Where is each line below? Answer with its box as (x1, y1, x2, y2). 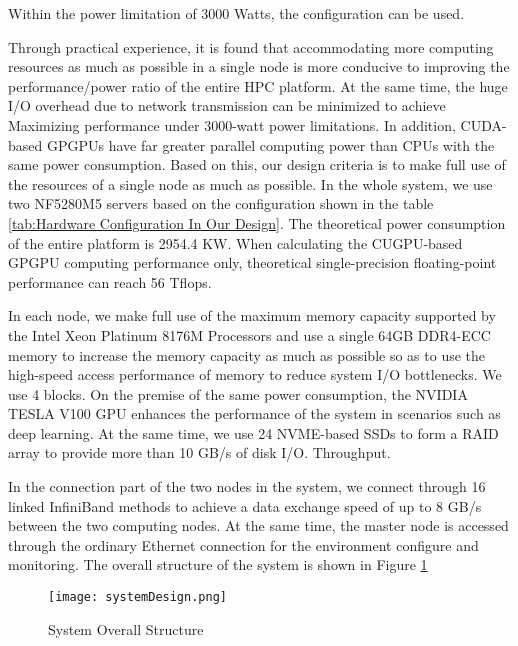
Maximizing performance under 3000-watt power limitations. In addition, (8, 114, 456, 135)
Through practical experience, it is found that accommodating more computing (8, 36, 494, 57)
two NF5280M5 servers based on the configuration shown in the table (8, 193, 434, 214)
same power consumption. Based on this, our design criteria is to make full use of (8, 154, 506, 175)
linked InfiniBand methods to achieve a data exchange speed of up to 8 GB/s (8, 495, 482, 516)
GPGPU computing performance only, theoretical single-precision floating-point (8, 252, 497, 273)
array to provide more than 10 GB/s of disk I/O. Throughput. (8, 442, 391, 463)
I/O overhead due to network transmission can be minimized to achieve (8, 95, 446, 116)
